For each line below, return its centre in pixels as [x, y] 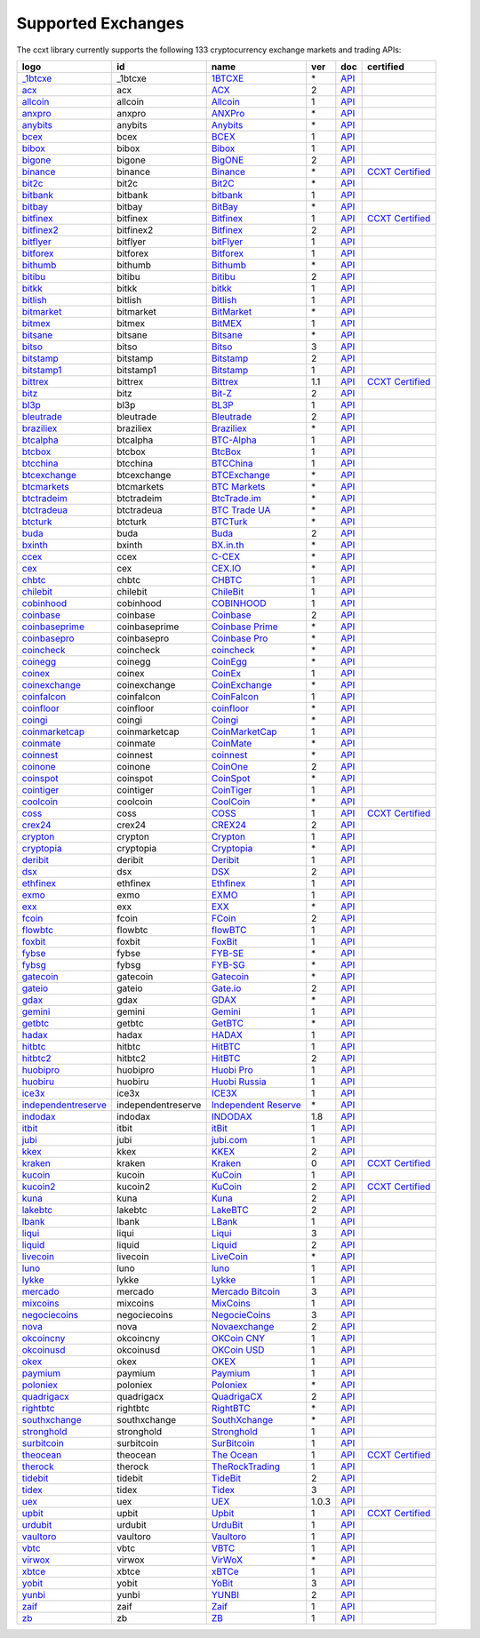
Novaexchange [243, 1326]
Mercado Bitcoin [245, 1291]
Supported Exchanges [100, 23]
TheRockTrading [245, 1466]
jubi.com [229, 1139]
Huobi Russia [239, 1082]
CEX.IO [226, 568]
